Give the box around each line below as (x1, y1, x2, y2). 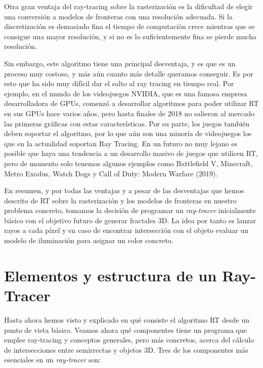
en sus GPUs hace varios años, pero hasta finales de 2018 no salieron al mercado (4, 108, 255, 118)
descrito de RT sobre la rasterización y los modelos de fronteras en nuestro (4, 195, 237, 205)
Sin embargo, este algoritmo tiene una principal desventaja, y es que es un (4, 58, 236, 68)
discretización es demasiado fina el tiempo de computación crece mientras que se (4, 21, 255, 32)
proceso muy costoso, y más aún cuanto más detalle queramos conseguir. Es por (4, 68, 253, 78)
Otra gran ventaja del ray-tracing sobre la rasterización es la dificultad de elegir (4, 1, 253, 11)
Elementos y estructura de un (4, 265, 217, 285)
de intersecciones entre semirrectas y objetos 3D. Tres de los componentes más (4, 344, 248, 355)
